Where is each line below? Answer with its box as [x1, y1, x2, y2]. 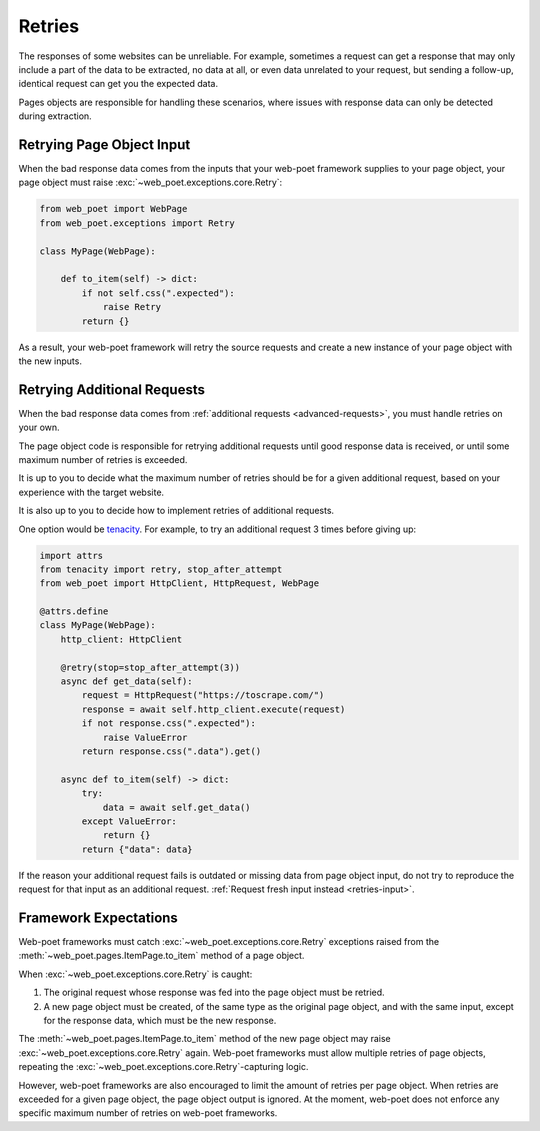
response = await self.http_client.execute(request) [81, 703, 346, 715]
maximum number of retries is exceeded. [18, 453, 188, 465]
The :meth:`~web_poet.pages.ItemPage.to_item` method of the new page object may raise [18, 1033, 391, 1045]
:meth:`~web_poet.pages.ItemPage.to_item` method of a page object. [18, 950, 305, 962]
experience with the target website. [18, 486, 165, 498]
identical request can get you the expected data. [18, 78, 219, 90]
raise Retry [102, 301, 162, 313]
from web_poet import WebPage [39, 203, 188, 215]
